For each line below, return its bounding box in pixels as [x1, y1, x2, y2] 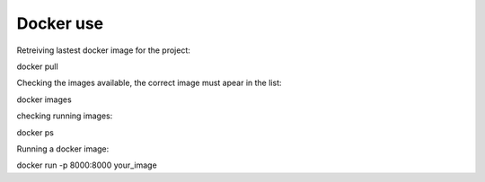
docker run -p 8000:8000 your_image [16, 160, 157, 170]
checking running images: [16, 110, 113, 121]
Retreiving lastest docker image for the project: [16, 45, 190, 56]
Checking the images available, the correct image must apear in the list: [16, 77, 282, 89]
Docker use [16, 13, 103, 33]
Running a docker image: [16, 143, 110, 154]
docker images [16, 94, 72, 105]
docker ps [16, 126, 54, 138]
